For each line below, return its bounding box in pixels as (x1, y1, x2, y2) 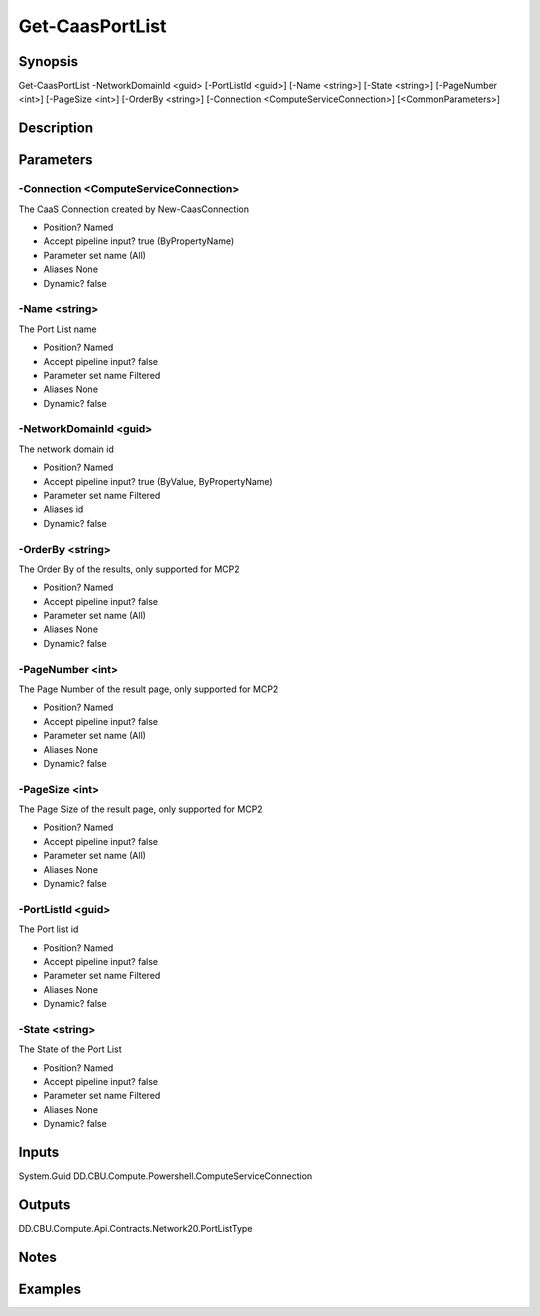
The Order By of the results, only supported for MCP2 (18, 563, 240, 575)
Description (18, 120, 94, 137)
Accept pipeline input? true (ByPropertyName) (43, 235, 235, 247)
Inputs (18, 1144, 60, 1161)
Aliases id (43, 503, 84, 515)
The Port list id (18, 923, 79, 935)
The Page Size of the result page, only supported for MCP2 (18, 803, 264, 815)
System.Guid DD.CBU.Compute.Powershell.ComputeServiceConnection (18, 1170, 313, 1182)
